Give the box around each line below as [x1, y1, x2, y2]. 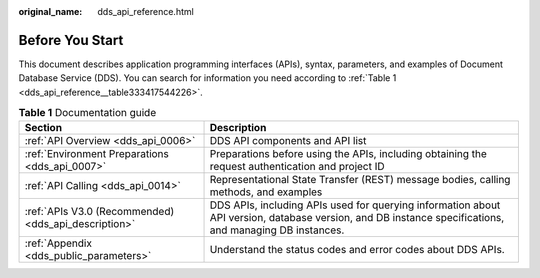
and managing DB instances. [209, 223, 345, 237]
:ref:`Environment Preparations [24, 147, 170, 161]
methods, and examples [209, 185, 323, 199]
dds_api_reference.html [97, 6, 194, 17]
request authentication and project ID [209, 160, 385, 174]
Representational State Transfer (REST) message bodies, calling [209, 173, 511, 187]
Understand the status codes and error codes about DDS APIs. [209, 243, 505, 257]
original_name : [18, 6, 83, 17]
